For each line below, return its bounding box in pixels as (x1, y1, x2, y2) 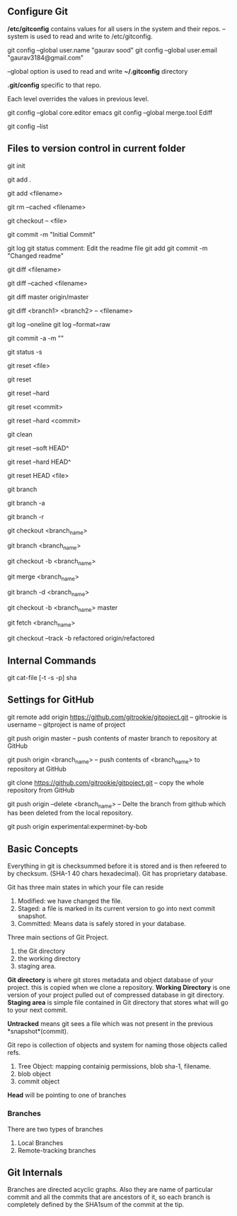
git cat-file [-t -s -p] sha (7, 674, 77, 682)
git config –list (7, 122, 49, 130)
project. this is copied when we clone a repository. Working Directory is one (7, 983, 231, 992)
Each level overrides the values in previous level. (7, 94, 149, 103)
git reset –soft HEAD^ (7, 443, 69, 452)
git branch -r (7, 512, 45, 520)
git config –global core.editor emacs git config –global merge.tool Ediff (7, 108, 213, 116)
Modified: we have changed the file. (17, 897, 122, 905)
